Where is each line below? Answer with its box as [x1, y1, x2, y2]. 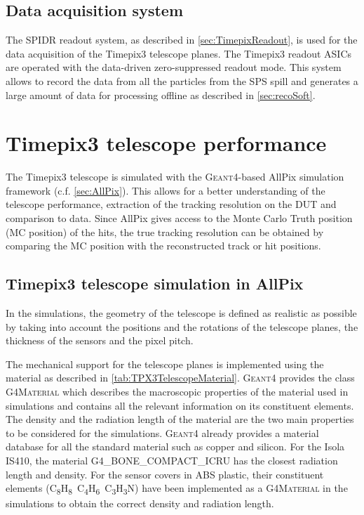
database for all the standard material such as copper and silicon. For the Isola [6, 439, 345, 454]
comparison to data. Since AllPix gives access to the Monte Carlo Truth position [6, 211, 353, 226]
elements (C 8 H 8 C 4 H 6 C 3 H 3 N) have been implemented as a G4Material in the [6, 481, 348, 497]
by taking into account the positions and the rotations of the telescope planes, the [6, 319, 358, 334]
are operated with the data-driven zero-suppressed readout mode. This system [6, 60, 342, 74]
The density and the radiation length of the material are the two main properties [6, 412, 354, 426]
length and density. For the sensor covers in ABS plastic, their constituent [6, 467, 324, 481]
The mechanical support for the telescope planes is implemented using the [6, 356, 324, 371]
